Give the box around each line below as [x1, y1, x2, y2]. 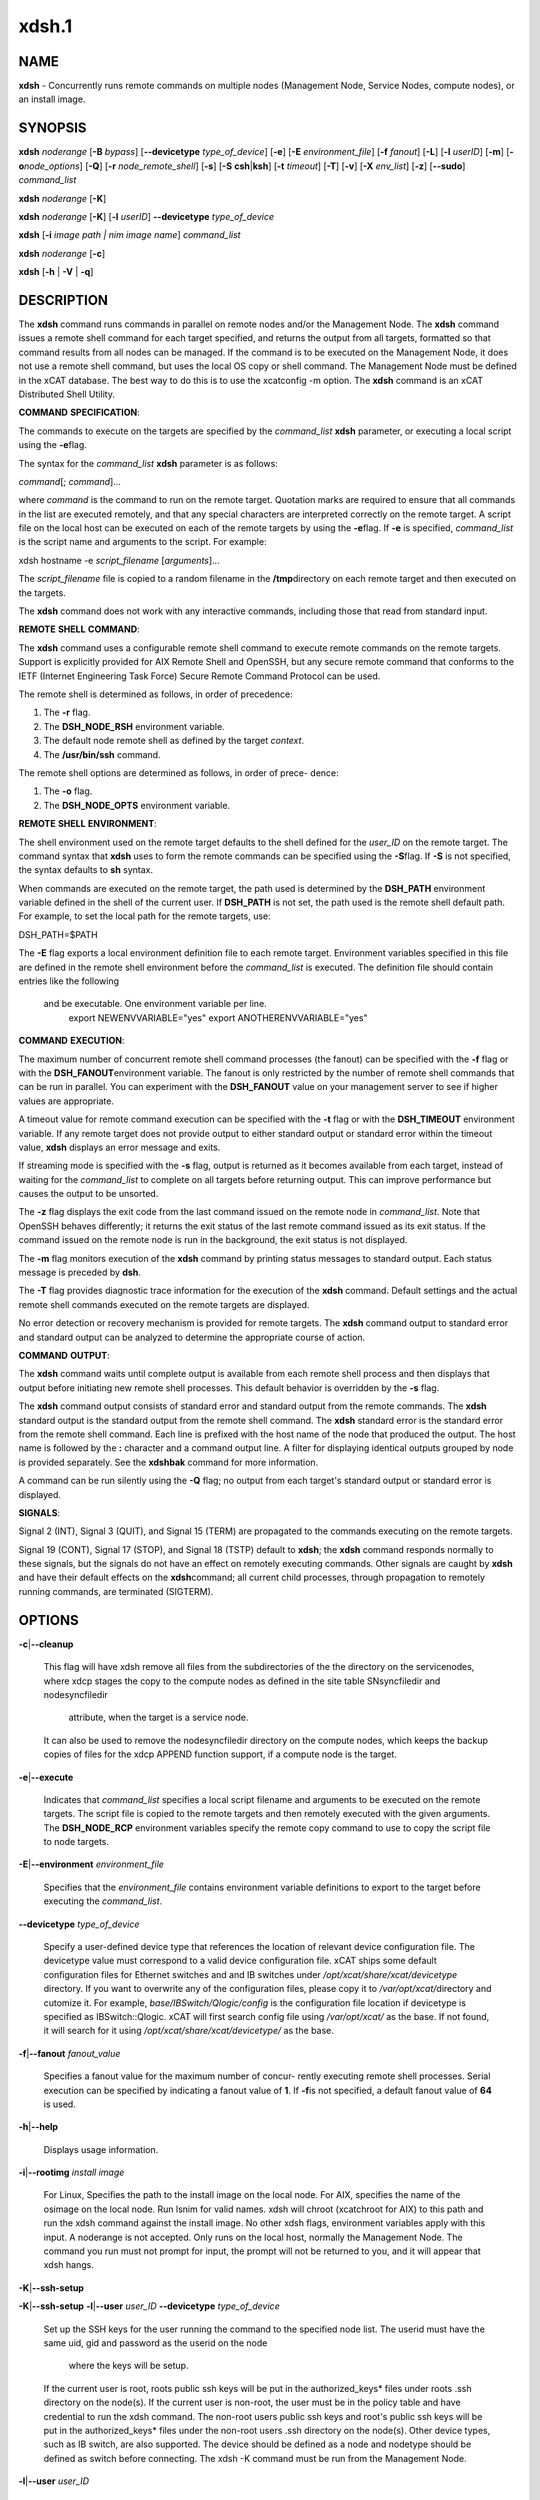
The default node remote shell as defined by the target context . [43, 735, 305, 747]
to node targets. [43, 1836, 110, 1848]
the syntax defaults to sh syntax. [18, 864, 154, 876]
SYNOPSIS [18, 120, 87, 137]
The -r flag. [43, 706, 91, 719]
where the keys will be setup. [68, 2360, 189, 2372]
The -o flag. [43, 785, 93, 797]
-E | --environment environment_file [18, 1858, 165, 1870]
